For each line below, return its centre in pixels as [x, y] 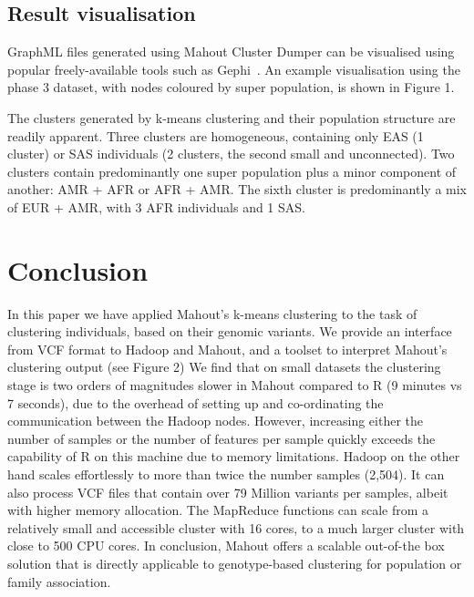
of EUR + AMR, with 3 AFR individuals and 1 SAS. [156, 206]
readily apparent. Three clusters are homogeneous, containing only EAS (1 [216, 135]
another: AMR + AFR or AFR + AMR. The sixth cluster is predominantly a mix [237, 189]
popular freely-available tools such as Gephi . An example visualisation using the [234, 69]
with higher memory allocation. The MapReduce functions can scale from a [218, 510]
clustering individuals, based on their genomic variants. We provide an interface [230, 331]
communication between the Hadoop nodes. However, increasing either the [216, 421]
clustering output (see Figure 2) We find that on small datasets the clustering [224, 367]
